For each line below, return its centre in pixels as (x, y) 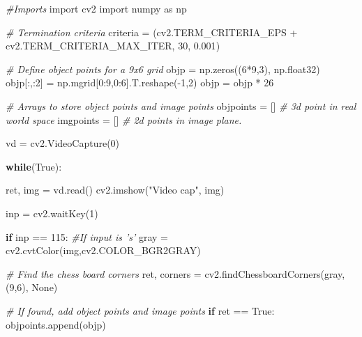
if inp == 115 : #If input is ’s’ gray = (87, 236)
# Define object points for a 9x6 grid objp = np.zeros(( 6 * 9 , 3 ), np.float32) (163, 69)
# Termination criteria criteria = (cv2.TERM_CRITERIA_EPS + (152, 32)
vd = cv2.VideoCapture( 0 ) (63, 143)
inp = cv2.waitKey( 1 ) (52, 213)
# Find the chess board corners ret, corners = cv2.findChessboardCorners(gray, (175, 273)
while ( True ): (34, 166)
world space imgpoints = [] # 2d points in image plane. (124, 119)
